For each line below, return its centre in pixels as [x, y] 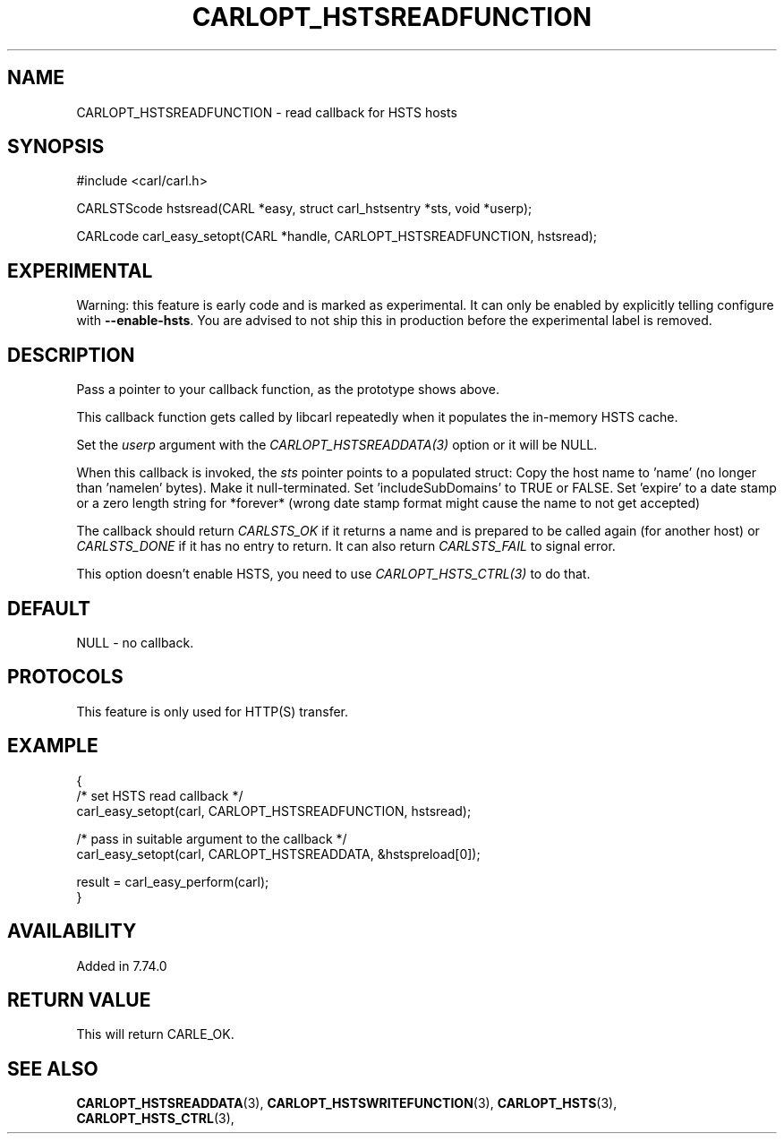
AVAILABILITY [72, 931]
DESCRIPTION [71, 355]
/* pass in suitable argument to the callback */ [212, 838]
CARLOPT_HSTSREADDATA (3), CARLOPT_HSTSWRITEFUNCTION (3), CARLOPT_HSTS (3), [347, 1103]
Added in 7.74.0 [122, 965]
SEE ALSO [53, 1068]
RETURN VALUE [79, 999]
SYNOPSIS [56, 147]
